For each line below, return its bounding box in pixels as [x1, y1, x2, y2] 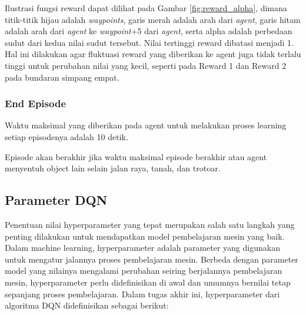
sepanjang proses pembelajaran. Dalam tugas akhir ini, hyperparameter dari [5, 287, 280, 300]
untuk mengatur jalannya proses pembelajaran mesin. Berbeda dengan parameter [5, 253, 298, 265]
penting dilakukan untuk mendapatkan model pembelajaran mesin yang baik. [5, 230, 285, 242]
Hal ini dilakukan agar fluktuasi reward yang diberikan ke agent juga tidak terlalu [5, 48, 301, 60]
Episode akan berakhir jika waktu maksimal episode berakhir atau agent [5, 150, 267, 163]
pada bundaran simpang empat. [5, 71, 119, 83]
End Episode [5, 96, 66, 111]
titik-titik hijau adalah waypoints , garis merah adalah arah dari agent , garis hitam [5, 13, 301, 25]
